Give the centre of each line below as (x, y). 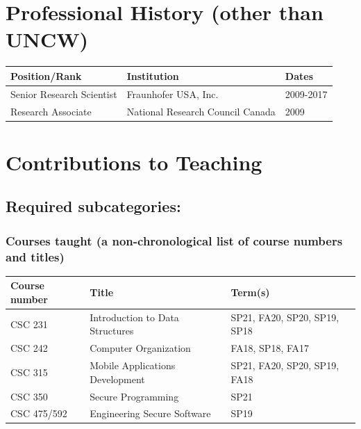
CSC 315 (29, 372)
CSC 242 (29, 348)
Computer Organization (140, 348)
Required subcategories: (93, 206)
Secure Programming (134, 396)
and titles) (35, 256)
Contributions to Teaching (134, 162)
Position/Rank (46, 75)
